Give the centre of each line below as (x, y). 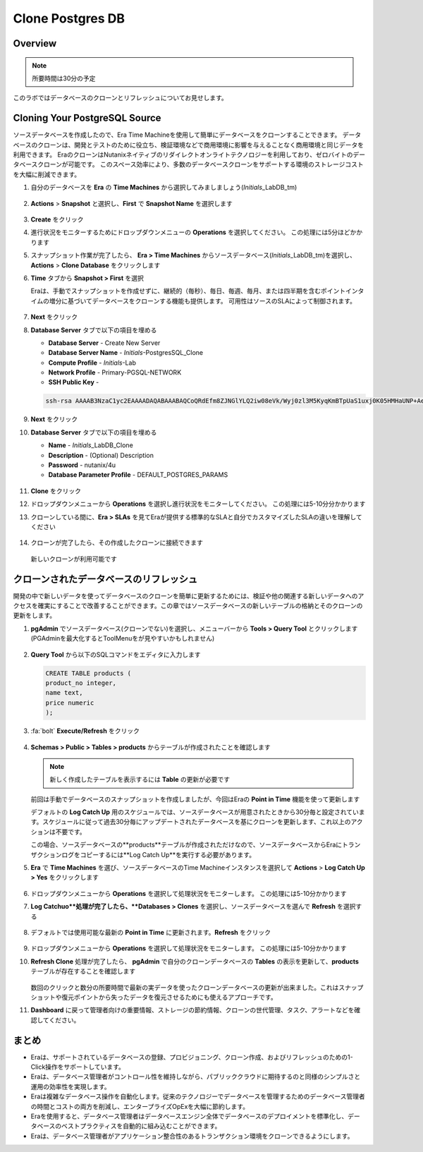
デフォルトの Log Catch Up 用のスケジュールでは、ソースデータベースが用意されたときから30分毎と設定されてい (195, 812)
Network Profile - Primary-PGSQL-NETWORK (115, 372)
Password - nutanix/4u (82, 465)
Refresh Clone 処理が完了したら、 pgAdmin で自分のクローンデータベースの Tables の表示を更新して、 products (195, 961)
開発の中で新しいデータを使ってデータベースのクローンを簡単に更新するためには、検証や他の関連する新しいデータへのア (189, 595)
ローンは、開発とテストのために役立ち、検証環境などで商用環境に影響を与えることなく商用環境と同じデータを (204, 145)
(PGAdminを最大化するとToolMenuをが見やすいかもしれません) (123, 638)
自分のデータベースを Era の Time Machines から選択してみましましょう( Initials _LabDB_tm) (164, 188)
